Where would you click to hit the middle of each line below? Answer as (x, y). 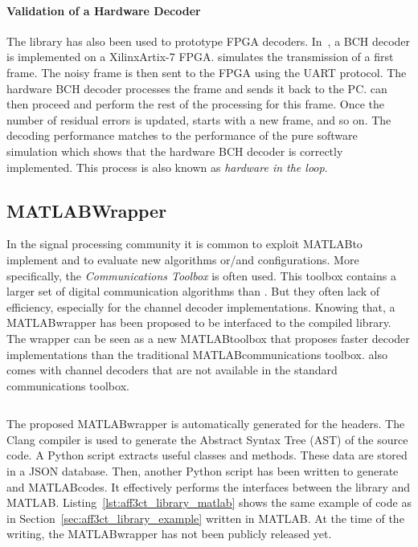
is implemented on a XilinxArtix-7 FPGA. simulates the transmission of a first (200, 57)
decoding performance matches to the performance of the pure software (182, 135)
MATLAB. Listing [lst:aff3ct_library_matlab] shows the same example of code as (209, 502)
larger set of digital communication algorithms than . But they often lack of (193, 291)
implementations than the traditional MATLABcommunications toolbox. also (197, 354)
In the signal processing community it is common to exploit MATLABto (184, 244)
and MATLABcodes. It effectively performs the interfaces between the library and (209, 486)
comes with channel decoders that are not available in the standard (172, 370)
